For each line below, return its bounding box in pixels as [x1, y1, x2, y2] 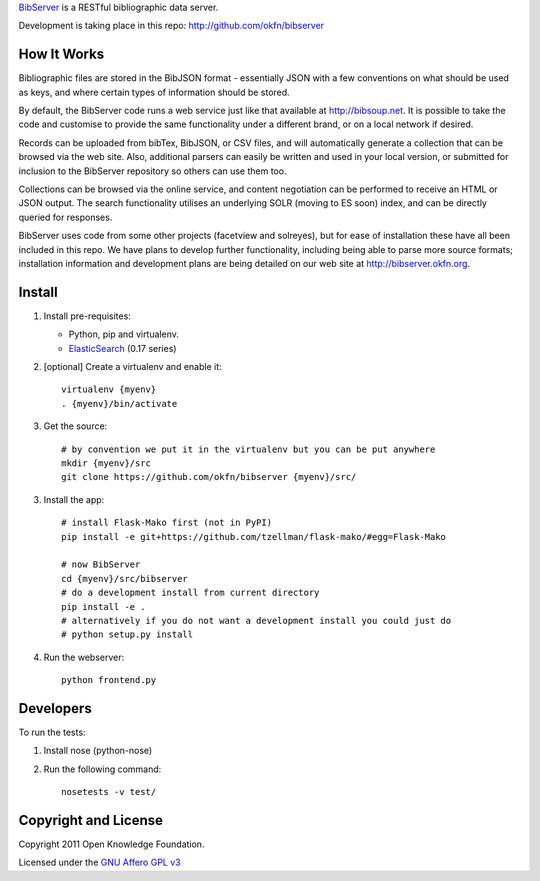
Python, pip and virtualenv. [68, 328, 179, 340]
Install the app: [43, 493, 105, 505]
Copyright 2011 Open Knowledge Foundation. [18, 838, 205, 850]
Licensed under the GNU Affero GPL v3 [18, 856, 181, 869]
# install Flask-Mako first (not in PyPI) [61, 517, 273, 529]
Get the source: [43, 420, 108, 432]
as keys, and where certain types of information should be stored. [18, 86, 290, 98]
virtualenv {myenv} [61, 384, 157, 395]
